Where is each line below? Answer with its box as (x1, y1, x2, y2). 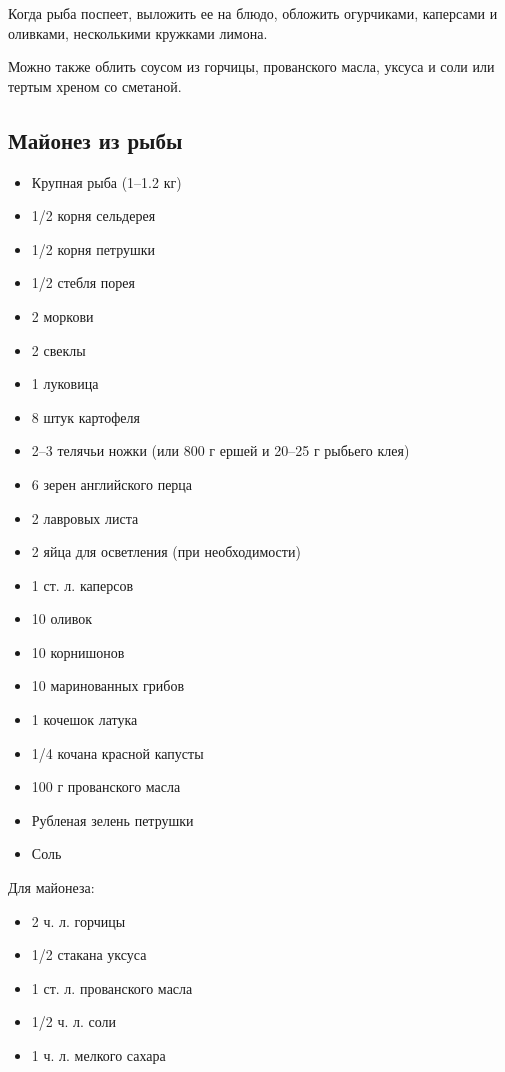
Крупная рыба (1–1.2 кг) (31, 171, 182, 192)
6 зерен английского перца (31, 473, 193, 494)
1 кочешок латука (31, 709, 138, 730)
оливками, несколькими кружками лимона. (8, 22, 268, 43)
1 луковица (31, 373, 99, 394)
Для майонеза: (8, 877, 95, 898)
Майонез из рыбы (8, 124, 183, 155)
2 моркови (31, 305, 94, 326)
